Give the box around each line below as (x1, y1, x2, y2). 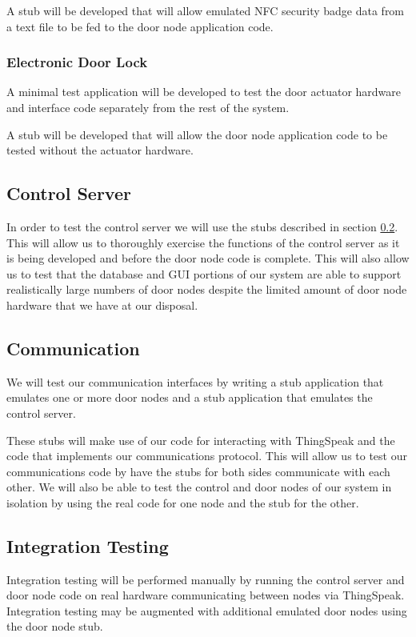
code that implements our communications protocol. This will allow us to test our (6, 447, 407, 464)
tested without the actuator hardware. (6, 142, 194, 158)
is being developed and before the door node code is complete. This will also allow (6, 250, 410, 266)
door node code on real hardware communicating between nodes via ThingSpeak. (6, 587, 405, 603)
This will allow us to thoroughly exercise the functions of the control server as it (6, 234, 400, 250)
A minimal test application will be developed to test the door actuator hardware (6, 83, 402, 100)
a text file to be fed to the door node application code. (6, 18, 274, 34)
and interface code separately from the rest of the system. (6, 99, 290, 115)
